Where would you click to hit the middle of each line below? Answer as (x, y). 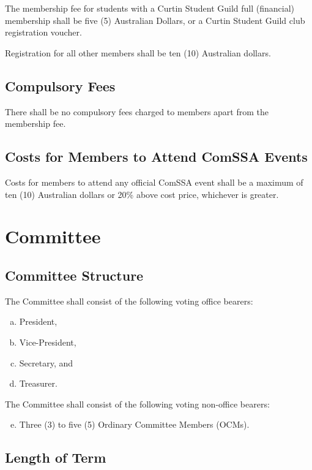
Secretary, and (46, 362)
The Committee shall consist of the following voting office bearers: (129, 301)
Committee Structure (74, 275)
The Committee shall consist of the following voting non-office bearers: (137, 404)
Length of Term (56, 457)
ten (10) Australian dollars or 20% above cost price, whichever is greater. (142, 194)
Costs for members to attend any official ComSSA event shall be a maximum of (154, 182)
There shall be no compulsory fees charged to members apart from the (137, 111)
